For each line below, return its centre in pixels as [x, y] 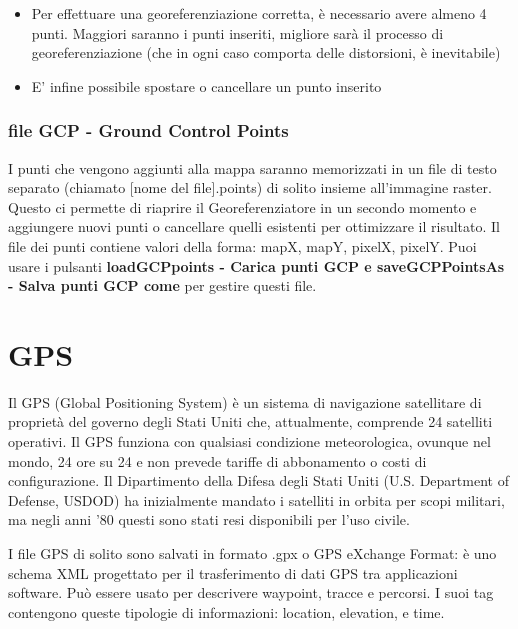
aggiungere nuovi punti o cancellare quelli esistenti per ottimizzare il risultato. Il [254, 226]
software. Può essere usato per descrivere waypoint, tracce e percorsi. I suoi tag [251, 592]
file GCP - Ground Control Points [148, 130]
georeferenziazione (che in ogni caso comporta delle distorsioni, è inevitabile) [266, 52]
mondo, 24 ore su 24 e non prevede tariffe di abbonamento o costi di [217, 460]
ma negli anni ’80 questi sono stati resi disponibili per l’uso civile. [209, 519]
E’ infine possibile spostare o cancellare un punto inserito [206, 85]
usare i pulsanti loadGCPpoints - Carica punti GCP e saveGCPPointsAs [256, 265]
